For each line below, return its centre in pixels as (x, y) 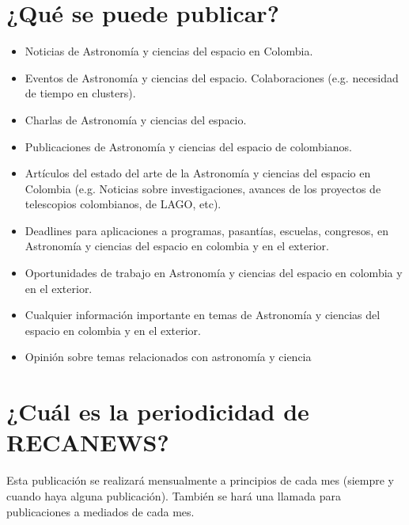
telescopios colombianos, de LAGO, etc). (123, 204)
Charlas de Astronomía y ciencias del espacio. (136, 119)
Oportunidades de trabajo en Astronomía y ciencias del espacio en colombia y (214, 273)
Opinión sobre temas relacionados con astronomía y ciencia (168, 357)
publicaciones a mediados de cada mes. (100, 511)
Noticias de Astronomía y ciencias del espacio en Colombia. (169, 51)
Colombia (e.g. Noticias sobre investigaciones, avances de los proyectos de (203, 188)
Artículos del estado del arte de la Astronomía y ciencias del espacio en (198, 173)
